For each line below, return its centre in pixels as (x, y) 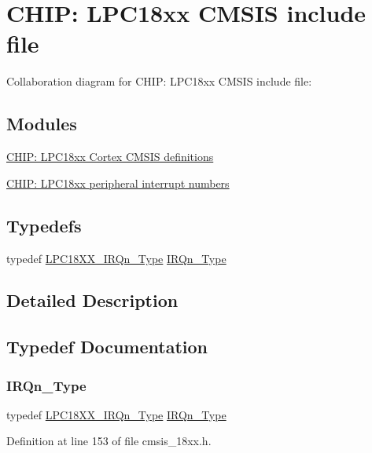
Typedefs (44, 225)
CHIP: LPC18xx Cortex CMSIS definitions (110, 157)
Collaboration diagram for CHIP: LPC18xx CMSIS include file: (159, 81)
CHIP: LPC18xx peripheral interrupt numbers (118, 183)
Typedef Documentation (107, 347)
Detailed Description (92, 300)
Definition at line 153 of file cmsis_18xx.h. (109, 441)
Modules (42, 124)
